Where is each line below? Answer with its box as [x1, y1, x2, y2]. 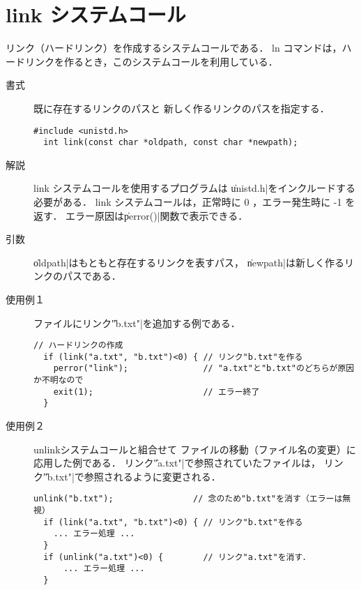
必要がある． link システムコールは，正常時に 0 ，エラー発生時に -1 [33, 195, 342, 209]
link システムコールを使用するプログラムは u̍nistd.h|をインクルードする [33, 181, 356, 195]
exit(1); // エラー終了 [53, 386, 260, 397]
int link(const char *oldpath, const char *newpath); [43, 137, 298, 148]
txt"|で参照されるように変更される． [55, 469, 221, 483]
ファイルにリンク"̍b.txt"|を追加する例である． [33, 315, 240, 330]
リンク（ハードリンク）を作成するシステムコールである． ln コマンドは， [6, 40, 342, 55]
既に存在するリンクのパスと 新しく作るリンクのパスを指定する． [33, 100, 330, 115]
